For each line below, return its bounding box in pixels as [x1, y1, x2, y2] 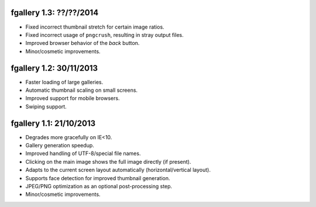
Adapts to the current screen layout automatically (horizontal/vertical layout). [25, 167, 211, 174]
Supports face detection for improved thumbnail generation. [25, 174, 170, 181]
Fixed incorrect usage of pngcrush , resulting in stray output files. [25, 31, 184, 38]
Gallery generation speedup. [25, 142, 95, 149]
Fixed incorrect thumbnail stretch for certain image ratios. [25, 23, 164, 30]
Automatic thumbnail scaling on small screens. [25, 87, 138, 94]
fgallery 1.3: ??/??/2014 [11, 8, 99, 18]
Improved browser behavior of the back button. [25, 40, 140, 47]
